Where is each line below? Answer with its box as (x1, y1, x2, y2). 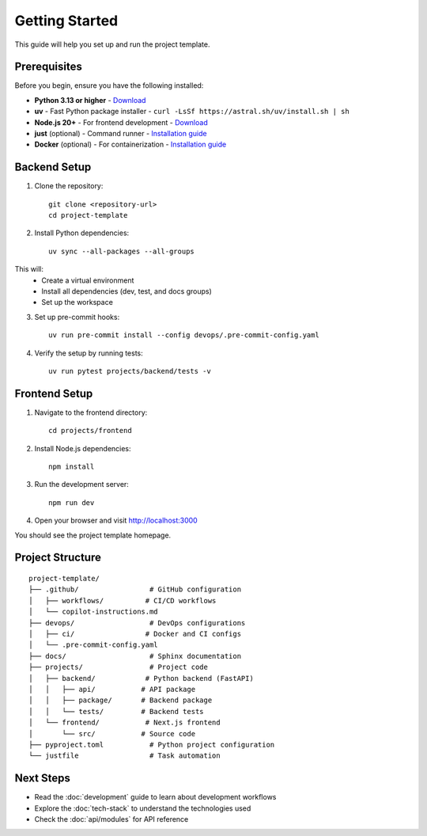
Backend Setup (14, 161, 92, 174)
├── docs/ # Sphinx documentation (28, 652, 241, 660)
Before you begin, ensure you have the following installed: (14, 81, 204, 90)
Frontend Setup (14, 386, 93, 400)
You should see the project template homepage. (14, 530, 172, 540)
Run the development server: (34, 480, 130, 489)
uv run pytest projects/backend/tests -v (48, 367, 211, 375)
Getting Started (14, 12, 119, 29)
